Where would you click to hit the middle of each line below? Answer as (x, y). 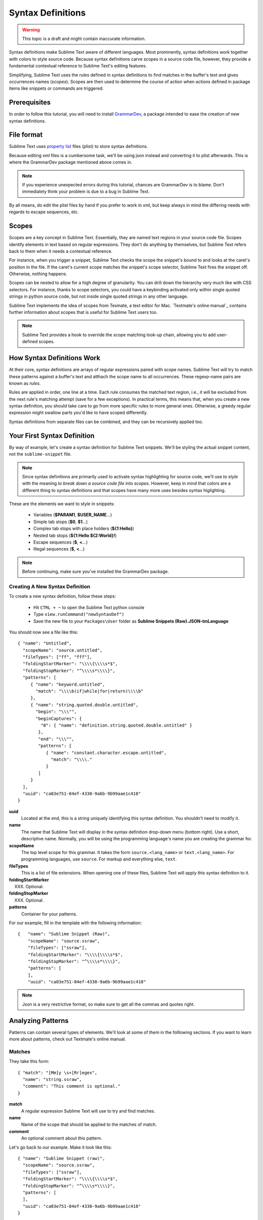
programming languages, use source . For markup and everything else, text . (99, 859)
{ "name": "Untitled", (45, 643)
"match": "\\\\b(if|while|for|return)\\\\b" (90, 691)
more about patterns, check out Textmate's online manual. (67, 1039)
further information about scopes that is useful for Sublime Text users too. (83, 312)
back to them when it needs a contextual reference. (61, 251)
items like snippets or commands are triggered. (56, 88)
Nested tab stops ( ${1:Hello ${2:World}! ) (75, 535)
